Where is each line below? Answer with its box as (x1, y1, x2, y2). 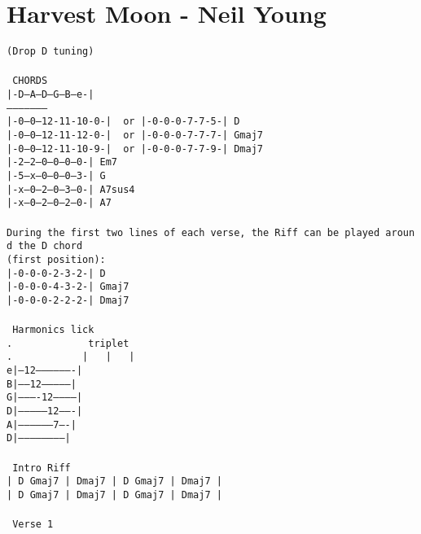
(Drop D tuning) (7, 46, 94, 58)
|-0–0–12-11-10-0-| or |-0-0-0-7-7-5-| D (7, 116, 240, 128)
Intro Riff (12, 462, 71, 474)
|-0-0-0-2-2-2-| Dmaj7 (7, 294, 129, 306)
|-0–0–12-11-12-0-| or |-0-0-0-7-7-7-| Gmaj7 (7, 129, 263, 141)
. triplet (7, 337, 129, 349)
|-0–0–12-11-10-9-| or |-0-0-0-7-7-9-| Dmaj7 (7, 142, 263, 155)
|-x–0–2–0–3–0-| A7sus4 (7, 183, 135, 195)
